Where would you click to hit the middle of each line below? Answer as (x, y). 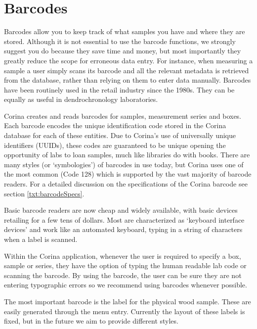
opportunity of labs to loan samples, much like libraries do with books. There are (127, 155)
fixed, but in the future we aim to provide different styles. (91, 321)
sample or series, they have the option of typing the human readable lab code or (125, 265)
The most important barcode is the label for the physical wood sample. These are (128, 301)
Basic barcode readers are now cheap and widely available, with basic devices (121, 210)
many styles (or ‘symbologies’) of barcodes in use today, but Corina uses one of (124, 164)
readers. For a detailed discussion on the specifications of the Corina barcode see (126, 184)
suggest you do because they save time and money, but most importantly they (123, 51)
